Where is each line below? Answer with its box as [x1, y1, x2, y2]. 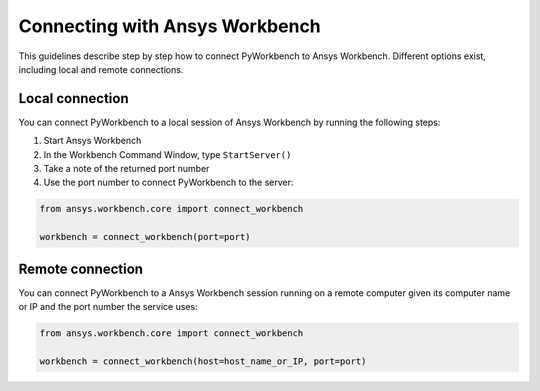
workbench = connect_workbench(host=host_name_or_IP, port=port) [39, 355, 367, 367]
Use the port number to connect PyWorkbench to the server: [43, 176, 294, 189]
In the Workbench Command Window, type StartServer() [43, 148, 292, 160]
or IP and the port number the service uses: [18, 301, 199, 313]
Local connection [18, 90, 129, 107]
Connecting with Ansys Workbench [18, 15, 322, 37]
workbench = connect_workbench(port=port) [39, 231, 251, 243]
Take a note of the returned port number [43, 163, 210, 175]
